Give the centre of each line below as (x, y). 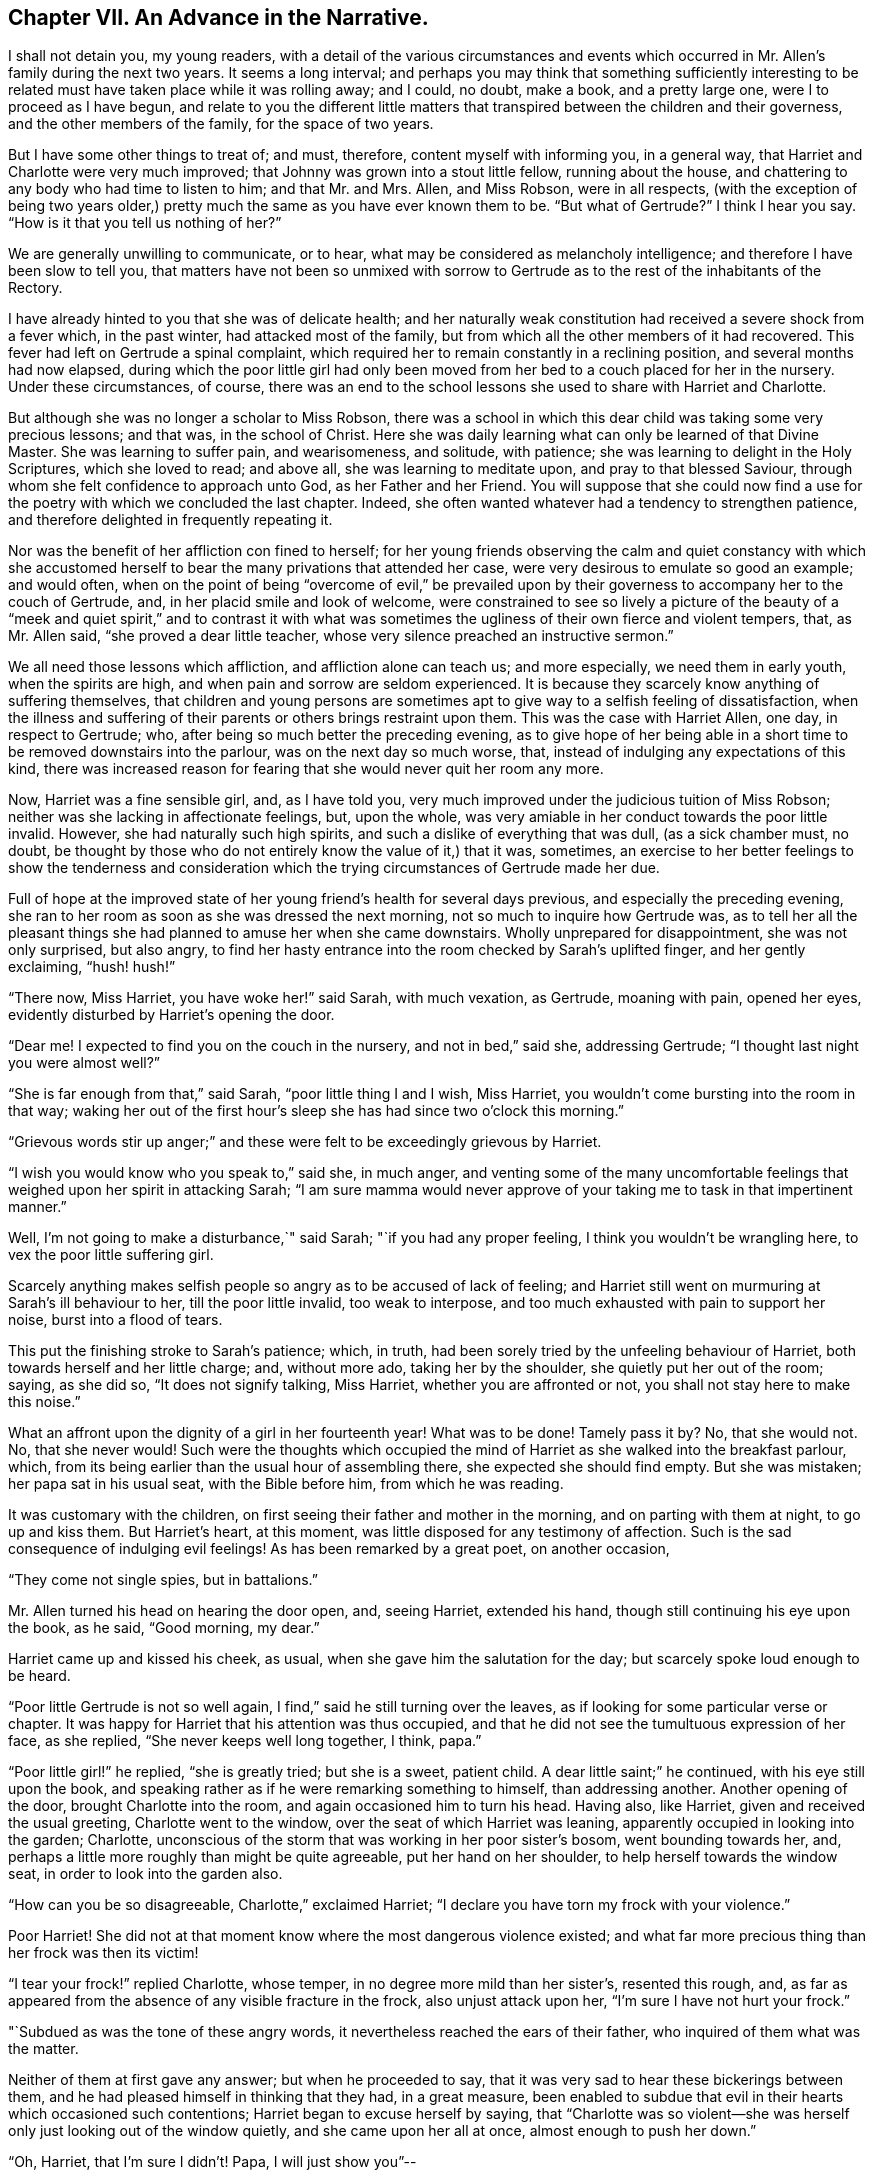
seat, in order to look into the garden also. (145, 1874)
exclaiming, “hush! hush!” (92, 967)
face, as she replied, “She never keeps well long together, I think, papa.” (245, 1741)
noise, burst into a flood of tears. (115, 1320)
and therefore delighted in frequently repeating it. (170, 520)
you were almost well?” (84, 1063)
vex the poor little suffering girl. (111, 1255)
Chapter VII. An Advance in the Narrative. (218, 17)
